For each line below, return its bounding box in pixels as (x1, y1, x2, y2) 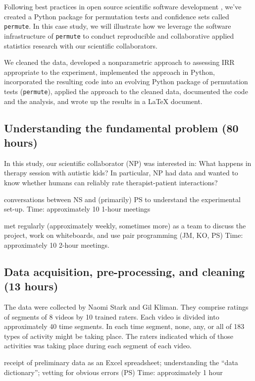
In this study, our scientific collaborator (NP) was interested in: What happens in (4, 158, 252, 168)
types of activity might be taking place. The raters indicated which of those (4, 330, 234, 341)
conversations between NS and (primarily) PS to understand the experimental (4, 194, 241, 204)
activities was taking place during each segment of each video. (4, 340, 192, 351)
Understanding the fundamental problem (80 (4, 120, 239, 135)
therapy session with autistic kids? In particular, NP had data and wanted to (4, 167, 238, 178)
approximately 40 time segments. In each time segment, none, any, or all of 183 (4, 321, 245, 331)
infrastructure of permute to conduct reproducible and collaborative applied (4, 30, 234, 41)
